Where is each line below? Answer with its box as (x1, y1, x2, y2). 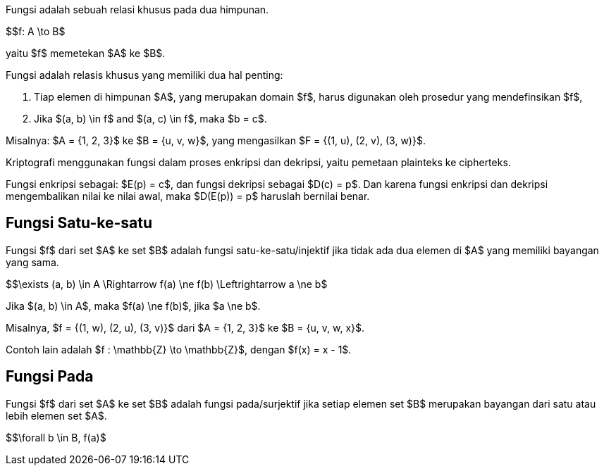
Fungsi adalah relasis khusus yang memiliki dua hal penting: (6, 69, 283, 81)
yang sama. (6, 256, 59, 268)
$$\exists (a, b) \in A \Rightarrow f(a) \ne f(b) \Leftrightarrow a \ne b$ (6, 277, 328, 290)
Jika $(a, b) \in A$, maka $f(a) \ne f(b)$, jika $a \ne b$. (6, 299, 261, 312)
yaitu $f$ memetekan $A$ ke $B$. (6, 47, 166, 59)
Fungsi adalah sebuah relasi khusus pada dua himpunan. (6, 4, 269, 15)
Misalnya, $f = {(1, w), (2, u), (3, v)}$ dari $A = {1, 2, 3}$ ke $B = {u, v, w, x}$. (6, 321, 365, 334)
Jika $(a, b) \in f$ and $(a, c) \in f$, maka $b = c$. (34, 113, 267, 125)
